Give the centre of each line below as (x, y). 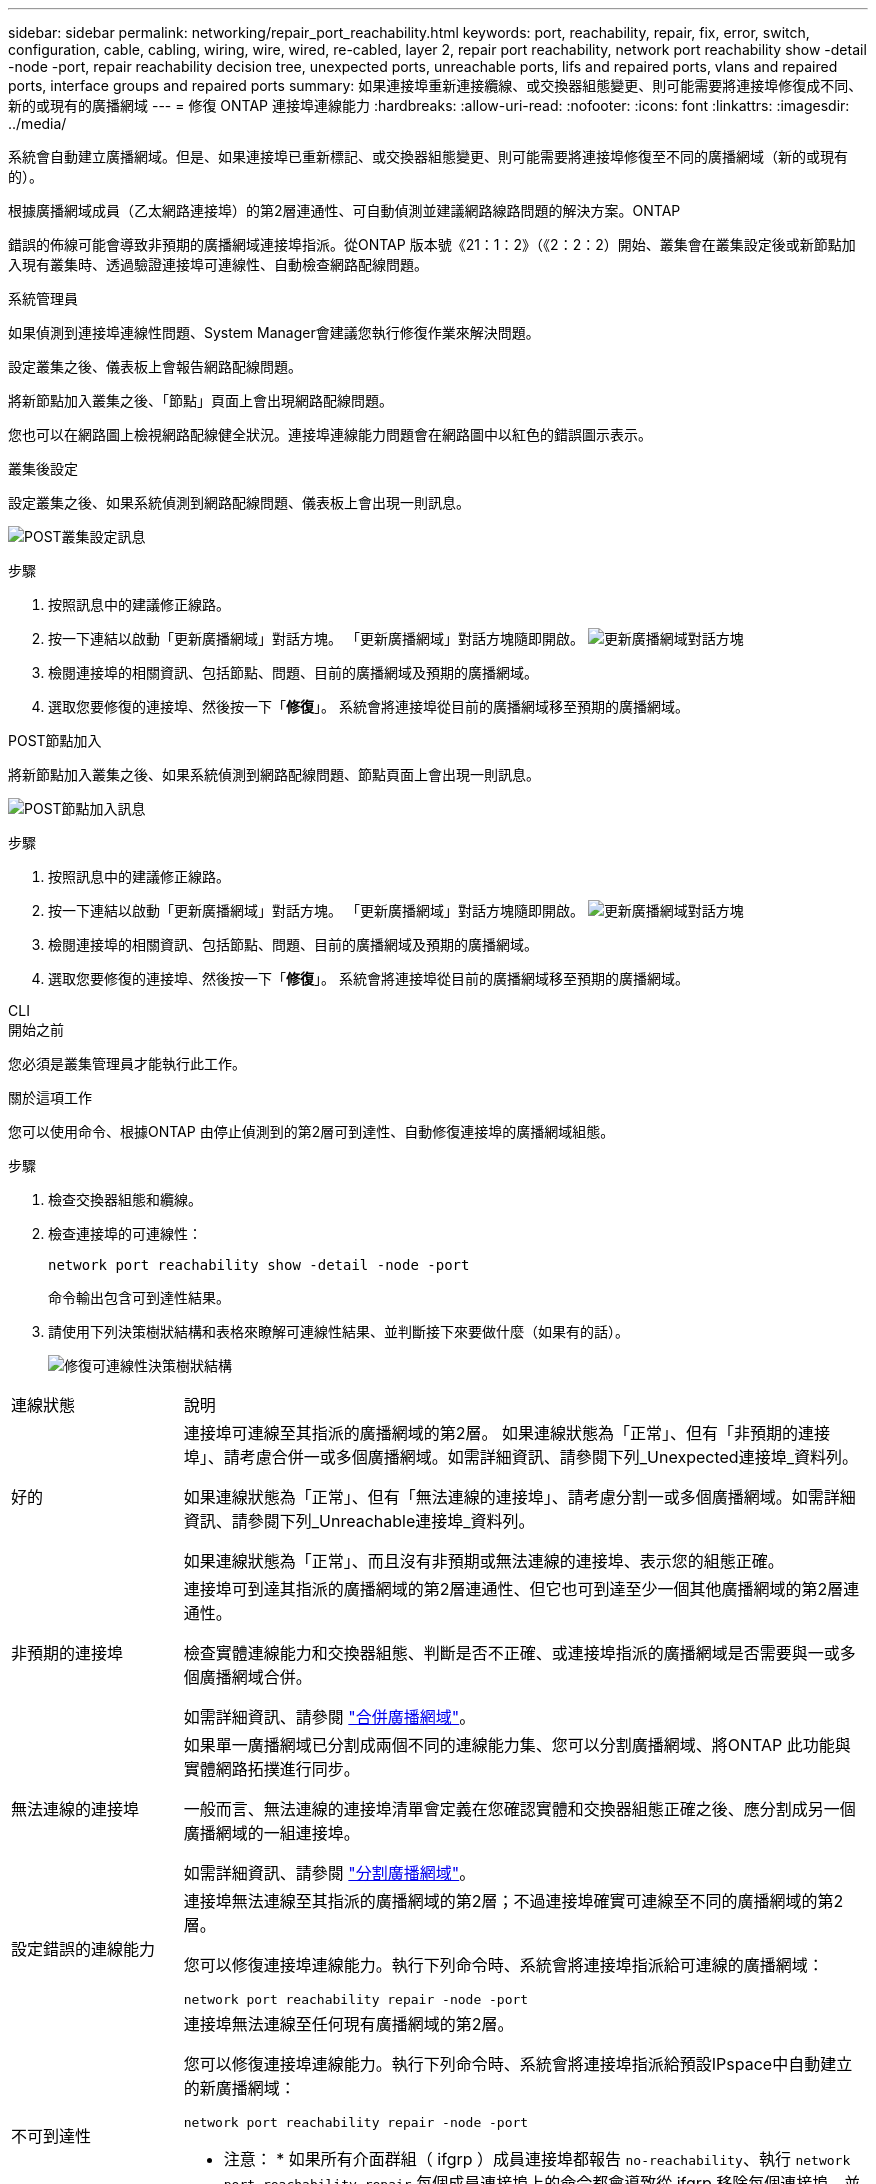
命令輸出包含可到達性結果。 (139, 1297)
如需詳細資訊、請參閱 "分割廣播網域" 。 (329, 1873)
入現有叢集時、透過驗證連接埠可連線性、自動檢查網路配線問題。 (218, 264)
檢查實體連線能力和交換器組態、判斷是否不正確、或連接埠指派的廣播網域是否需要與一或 (511, 1653)
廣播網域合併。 (255, 1677)
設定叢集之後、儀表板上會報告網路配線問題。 (155, 366)
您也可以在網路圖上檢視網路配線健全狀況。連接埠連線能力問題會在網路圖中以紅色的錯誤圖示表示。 (330, 434)
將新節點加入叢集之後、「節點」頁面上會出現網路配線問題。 (200, 400)
